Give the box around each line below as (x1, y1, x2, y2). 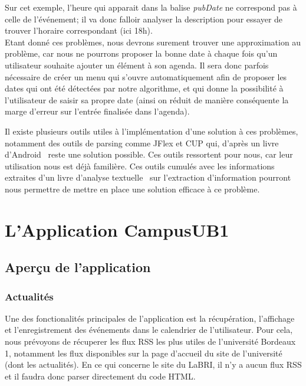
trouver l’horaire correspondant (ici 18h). (5, 24, 153, 37)
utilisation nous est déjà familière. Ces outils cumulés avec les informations (5, 159, 275, 172)
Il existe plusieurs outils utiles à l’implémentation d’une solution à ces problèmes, (5, 125, 298, 137)
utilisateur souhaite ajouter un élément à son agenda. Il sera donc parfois (5, 58, 269, 71)
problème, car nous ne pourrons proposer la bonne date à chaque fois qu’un (5, 47, 278, 60)
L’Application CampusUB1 (5, 217, 229, 241)
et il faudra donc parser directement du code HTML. (5, 369, 196, 382)
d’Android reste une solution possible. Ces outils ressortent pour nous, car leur (5, 148, 293, 161)
